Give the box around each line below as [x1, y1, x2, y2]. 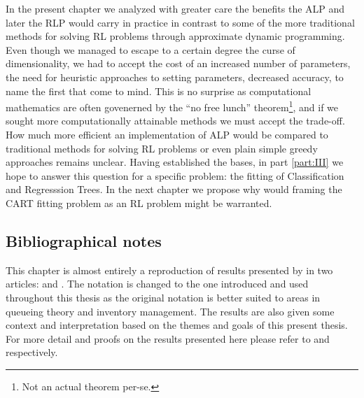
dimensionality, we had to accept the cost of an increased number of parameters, [6, 56, 351, 71]
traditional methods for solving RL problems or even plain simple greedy [6, 141, 318, 155]
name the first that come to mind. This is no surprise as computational [6, 83, 311, 98]
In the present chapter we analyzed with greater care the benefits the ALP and [6, 1, 345, 15]
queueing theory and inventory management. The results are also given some [6, 304, 335, 318]
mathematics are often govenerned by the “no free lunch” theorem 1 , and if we [6, 98, 339, 114]
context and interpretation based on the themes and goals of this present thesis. [6, 318, 348, 332]
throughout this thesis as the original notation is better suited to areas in [6, 290, 321, 304]
